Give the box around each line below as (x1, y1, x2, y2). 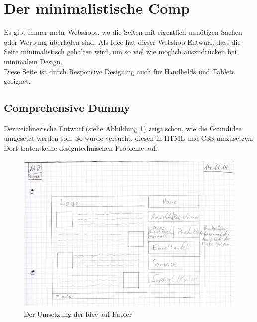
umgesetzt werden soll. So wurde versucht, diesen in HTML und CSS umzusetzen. (4, 133, 254, 143)
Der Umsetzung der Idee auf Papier (24, 308, 132, 319)
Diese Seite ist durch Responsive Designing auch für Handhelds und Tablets (4, 66, 235, 76)
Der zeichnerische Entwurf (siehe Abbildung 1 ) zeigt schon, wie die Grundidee (4, 123, 242, 133)
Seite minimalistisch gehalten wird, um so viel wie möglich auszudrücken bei (4, 46, 237, 57)
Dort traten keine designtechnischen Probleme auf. (4, 143, 158, 153)
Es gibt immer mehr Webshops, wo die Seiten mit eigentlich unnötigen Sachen (4, 27, 242, 37)
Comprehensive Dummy (4, 100, 130, 115)
